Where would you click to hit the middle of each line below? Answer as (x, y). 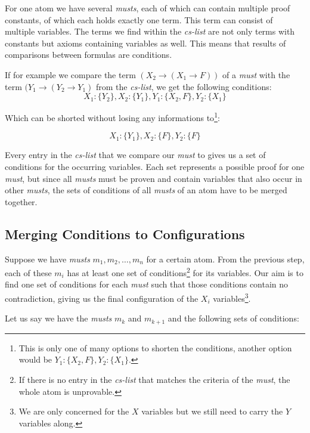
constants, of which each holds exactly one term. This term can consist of (139, 19)
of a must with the (256, 74)
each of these (28, 272)
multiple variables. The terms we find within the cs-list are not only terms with (150, 31)
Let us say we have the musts (58, 318)
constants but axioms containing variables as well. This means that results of (145, 43)
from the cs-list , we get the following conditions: (184, 86)
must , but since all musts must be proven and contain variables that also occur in (154, 178)
